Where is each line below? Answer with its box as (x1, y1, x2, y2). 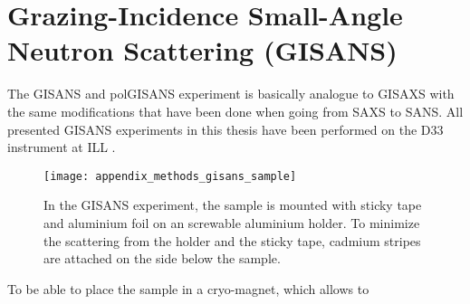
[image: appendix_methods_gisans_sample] (43, 169, 297, 183)
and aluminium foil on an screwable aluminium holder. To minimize (43, 213, 420, 232)
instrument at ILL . (7, 138, 116, 157)
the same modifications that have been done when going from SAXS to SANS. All (7, 101, 464, 120)
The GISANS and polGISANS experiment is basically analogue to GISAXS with (7, 84, 455, 103)
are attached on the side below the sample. (43, 249, 281, 268)
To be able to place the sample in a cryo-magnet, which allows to (7, 279, 369, 298)
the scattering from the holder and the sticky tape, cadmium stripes (43, 231, 421, 250)
